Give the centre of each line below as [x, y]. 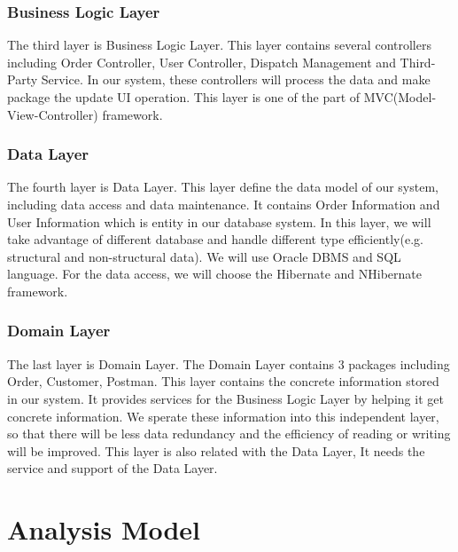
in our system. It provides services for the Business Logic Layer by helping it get [225, 398]
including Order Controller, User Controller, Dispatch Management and [202, 62]
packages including [399, 363]
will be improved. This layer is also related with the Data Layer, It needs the [216, 450]
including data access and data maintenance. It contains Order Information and [224, 204]
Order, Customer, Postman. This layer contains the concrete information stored [223, 381]
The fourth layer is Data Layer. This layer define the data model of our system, [223, 187]
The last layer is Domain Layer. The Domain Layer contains [171, 363]
